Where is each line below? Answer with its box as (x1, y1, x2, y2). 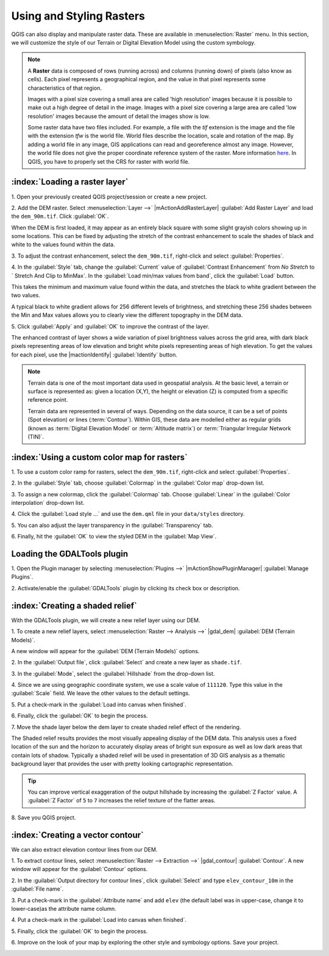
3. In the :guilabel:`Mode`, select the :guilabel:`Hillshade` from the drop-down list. (11, 670, 215, 677)
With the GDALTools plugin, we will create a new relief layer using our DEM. (11, 617, 200, 624)
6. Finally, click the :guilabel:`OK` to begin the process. (11, 712, 148, 720)
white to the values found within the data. (11, 241, 115, 248)
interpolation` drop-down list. (11, 499, 85, 506)
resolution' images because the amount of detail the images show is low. (27, 112, 210, 120)
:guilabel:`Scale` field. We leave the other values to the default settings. (11, 690, 190, 697)
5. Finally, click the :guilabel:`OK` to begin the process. (11, 927, 148, 935)
